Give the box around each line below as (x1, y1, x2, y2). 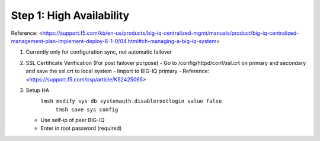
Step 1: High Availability (11, 9, 130, 22)
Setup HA (25, 86, 50, 94)
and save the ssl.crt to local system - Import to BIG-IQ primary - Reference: (25, 68, 210, 75)
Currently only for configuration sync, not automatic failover (25, 48, 172, 55)
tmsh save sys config (55, 106, 119, 113)
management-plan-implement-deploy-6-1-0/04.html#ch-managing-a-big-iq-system (11, 37, 217, 44)
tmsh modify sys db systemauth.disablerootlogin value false (40, 98, 222, 104)
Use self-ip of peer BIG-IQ (40, 117, 105, 124)
